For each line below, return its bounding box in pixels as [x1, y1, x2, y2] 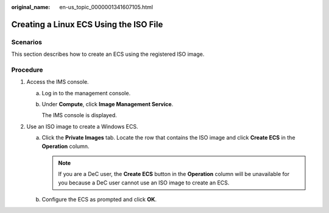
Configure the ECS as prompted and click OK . [41, 196, 157, 203]
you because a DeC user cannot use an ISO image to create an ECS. [58, 179, 230, 186]
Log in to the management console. [41, 89, 131, 96]
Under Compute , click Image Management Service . [41, 101, 174, 108]
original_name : [11, 4, 51, 10]
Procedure [11, 66, 43, 74]
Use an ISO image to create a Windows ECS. [26, 123, 138, 130]
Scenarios [11, 38, 43, 46]
